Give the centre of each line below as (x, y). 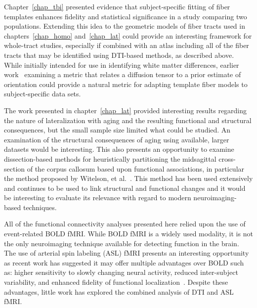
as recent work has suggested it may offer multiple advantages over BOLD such (124, 262)
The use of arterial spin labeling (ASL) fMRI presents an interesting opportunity (127, 253)
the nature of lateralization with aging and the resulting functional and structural (128, 120)
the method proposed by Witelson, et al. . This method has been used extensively (128, 178)
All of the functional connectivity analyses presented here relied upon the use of (125, 224)
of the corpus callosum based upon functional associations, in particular (136, 168)
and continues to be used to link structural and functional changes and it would (125, 188)
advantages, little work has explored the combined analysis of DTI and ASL (119, 291)
